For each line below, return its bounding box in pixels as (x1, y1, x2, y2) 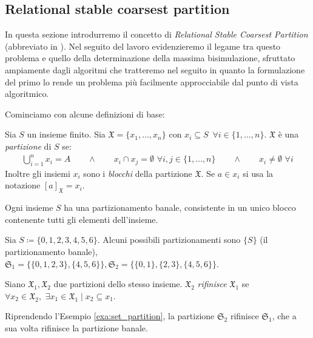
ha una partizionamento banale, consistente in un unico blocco (64, 201, 296, 214)
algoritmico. (5, 87, 49, 100)
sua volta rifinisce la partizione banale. (5, 322, 148, 334)
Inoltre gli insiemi (5, 167, 70, 179)
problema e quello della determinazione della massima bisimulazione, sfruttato (5, 51, 295, 64)
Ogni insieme (5, 201, 53, 214)
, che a (272, 310, 297, 322)
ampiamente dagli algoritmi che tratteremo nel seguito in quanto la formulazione (5, 63, 305, 76)
